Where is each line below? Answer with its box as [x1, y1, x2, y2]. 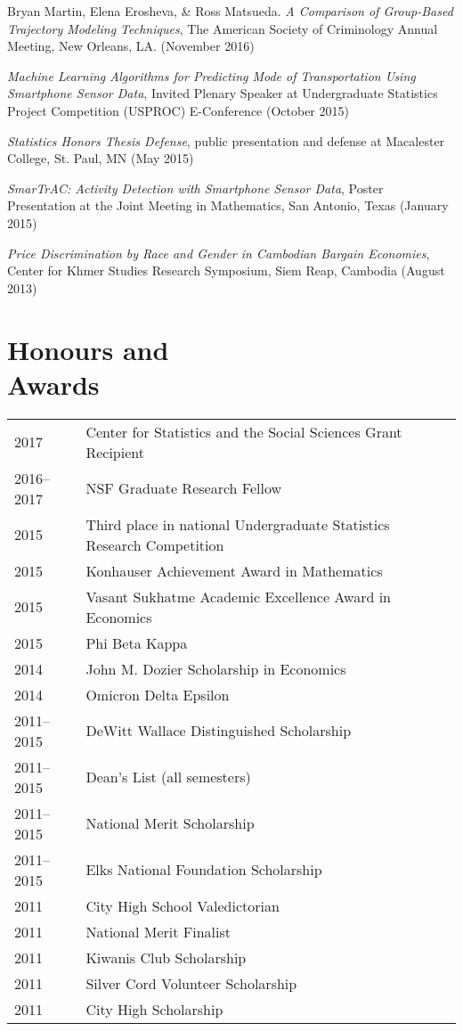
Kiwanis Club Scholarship [85, 946, 247, 968]
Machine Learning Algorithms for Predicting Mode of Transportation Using [7, 66, 416, 85]
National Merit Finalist [85, 921, 231, 942]
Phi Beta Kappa [85, 632, 188, 653]
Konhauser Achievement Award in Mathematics [85, 560, 383, 581]
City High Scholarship [85, 998, 223, 1019]
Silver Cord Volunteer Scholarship [85, 972, 297, 994]
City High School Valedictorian [85, 895, 280, 916]
